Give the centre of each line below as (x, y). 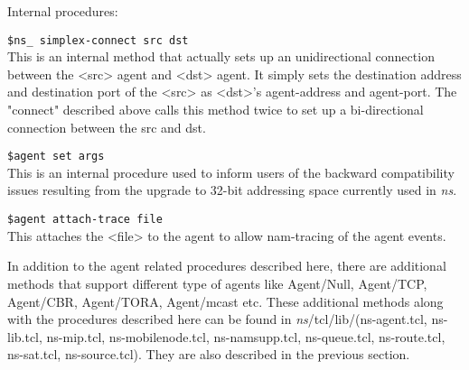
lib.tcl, (25, 336)
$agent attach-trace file (85, 220)
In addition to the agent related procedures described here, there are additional (227, 266)
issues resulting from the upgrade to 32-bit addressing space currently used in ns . (232, 190)
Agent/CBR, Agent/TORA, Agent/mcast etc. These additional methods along (225, 301)
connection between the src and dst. (107, 127)
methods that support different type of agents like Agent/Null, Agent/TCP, (217, 283)
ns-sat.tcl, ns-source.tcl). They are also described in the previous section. (209, 354)
